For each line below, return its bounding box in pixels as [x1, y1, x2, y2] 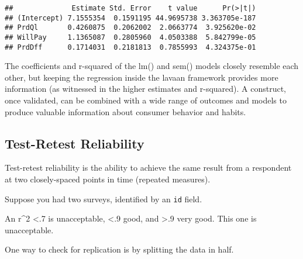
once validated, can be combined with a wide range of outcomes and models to [5, 94, 287, 106]
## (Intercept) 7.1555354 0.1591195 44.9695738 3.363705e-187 [5, 13, 256, 22]
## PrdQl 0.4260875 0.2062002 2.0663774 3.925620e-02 [5, 23, 256, 32]
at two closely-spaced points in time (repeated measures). [5, 173, 211, 185]
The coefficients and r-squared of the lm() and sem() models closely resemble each [5, 60, 299, 72]
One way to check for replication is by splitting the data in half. [5, 243, 234, 255]
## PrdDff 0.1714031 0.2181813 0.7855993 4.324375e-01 [5, 43, 256, 51]
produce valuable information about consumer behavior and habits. [5, 105, 246, 118]
